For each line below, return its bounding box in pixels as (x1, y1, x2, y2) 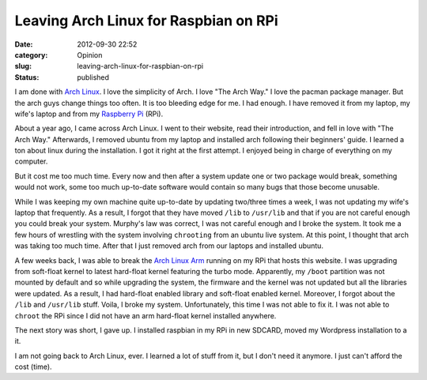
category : (14, 50, 48, 59)
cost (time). (14, 362, 52, 371)
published (77, 72, 110, 82)
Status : (14, 72, 40, 82)
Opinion (77, 50, 103, 59)
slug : (14, 62, 32, 71)
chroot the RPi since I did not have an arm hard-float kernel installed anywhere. (14, 310, 277, 320)
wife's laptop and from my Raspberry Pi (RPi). (14, 109, 164, 119)
